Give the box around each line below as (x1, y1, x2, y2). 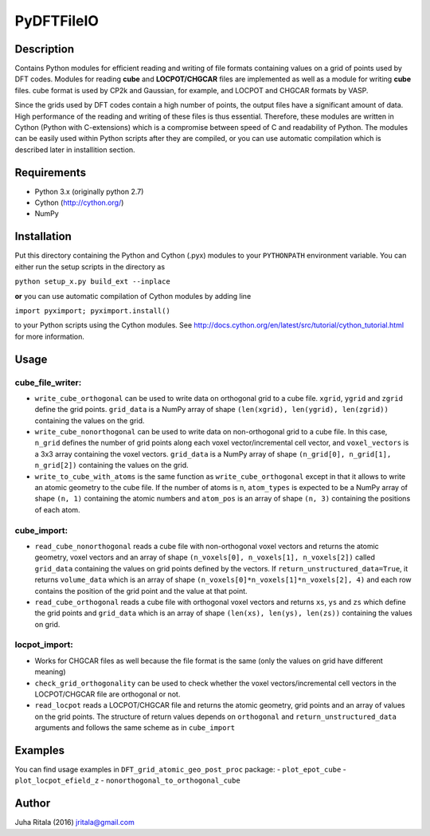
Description (14, 42, 75, 56)
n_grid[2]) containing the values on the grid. (34, 461, 189, 470)
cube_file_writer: (14, 377, 82, 388)
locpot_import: (14, 639, 73, 650)
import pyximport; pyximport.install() (14, 306, 170, 315)
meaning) (34, 667, 67, 677)
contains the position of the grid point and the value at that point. (34, 586, 248, 595)
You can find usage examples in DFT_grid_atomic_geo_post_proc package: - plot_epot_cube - (14, 765, 346, 775)
